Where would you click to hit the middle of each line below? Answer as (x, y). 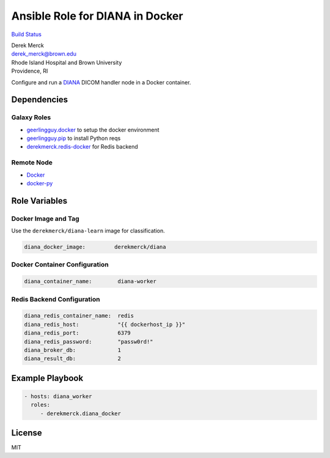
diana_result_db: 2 (73, 359)
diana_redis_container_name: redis (79, 316)
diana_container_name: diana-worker (90, 282)
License (27, 433)
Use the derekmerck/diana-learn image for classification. (88, 231)
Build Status (27, 34)
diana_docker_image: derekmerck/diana (95, 247)
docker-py (40, 183)
